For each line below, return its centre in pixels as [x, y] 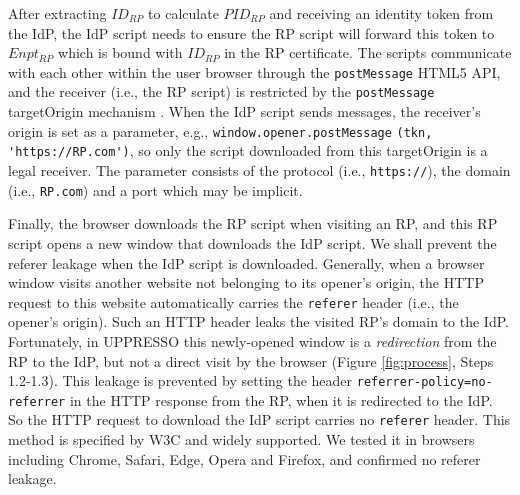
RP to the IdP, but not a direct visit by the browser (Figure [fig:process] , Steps [251, 360]
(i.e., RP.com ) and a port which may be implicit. [155, 189]
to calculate [183, 13]
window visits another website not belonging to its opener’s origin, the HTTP [246, 282]
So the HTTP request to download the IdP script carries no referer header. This [259, 419]
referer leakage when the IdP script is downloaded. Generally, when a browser [246, 262]
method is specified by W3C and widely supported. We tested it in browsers [241, 439]
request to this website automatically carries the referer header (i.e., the [233, 301]
